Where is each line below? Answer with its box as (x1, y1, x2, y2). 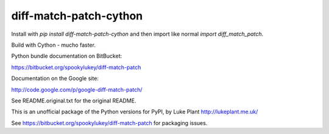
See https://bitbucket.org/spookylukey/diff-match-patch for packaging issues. (11, 119, 208, 127)
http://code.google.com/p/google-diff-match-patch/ (11, 85, 143, 93)
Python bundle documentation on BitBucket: (11, 52, 122, 60)
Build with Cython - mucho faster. (11, 41, 96, 49)
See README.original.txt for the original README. (11, 97, 136, 104)
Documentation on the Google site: (11, 75, 99, 82)
